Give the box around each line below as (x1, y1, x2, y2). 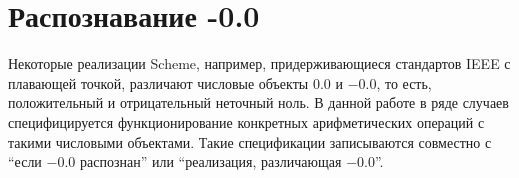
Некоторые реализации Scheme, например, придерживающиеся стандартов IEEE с (8, 53, 511, 74)
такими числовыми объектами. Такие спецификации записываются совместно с (8, 131, 492, 152)
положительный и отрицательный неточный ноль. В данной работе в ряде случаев (8, 92, 509, 113)
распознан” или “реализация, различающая (80, 151, 342, 172)
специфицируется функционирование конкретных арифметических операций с (8, 111, 485, 132)
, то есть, (376, 72, 432, 93)
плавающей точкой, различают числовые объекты (8, 72, 309, 93)
